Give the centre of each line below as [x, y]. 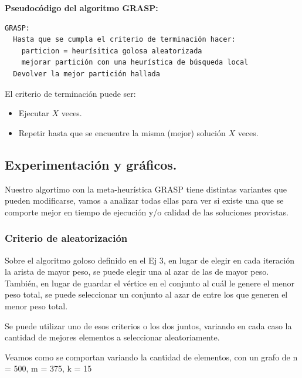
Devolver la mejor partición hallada [86, 74]
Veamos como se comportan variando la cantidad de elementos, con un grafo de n [151, 357]
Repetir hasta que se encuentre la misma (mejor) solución [122, 132]
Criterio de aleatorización [66, 238]
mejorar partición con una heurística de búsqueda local [135, 63]
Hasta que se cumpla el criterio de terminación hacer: [124, 40]
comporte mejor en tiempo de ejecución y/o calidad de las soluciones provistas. [147, 212]
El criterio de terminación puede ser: [70, 93]
